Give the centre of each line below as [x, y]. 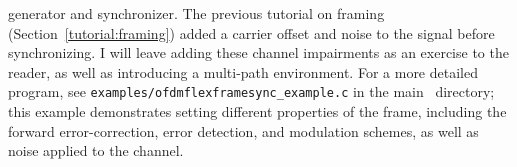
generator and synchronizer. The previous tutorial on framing [196, 13]
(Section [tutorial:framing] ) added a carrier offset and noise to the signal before [251, 32]
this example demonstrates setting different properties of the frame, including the [257, 111]
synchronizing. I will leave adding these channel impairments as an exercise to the [258, 52]
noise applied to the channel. [96, 150]
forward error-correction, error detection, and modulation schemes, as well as [243, 130]
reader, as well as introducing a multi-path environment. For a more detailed [243, 71]
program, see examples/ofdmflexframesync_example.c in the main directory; [251, 91]
